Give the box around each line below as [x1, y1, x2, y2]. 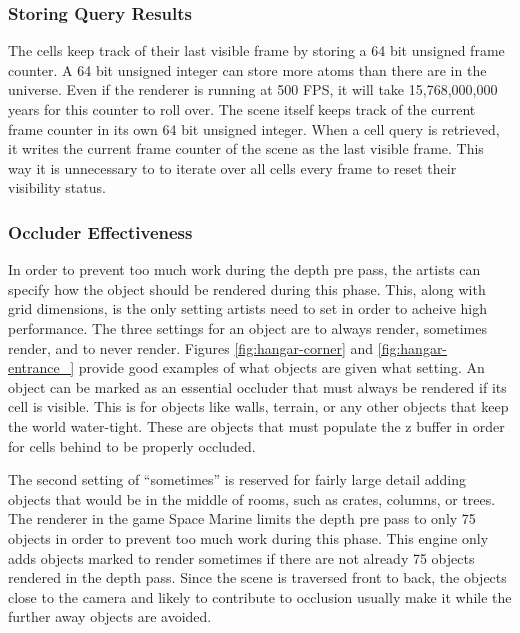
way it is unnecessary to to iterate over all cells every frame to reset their [8, 157, 457, 178]
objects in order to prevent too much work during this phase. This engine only [8, 527, 489, 548]
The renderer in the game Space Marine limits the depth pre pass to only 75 [8, 508, 476, 529]
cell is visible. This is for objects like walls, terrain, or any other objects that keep [8, 396, 509, 417]
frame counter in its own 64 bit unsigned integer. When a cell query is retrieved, [8, 118, 500, 139]
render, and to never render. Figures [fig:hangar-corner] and [8, 337, 374, 358]
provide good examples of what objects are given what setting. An [78, 357, 485, 378]
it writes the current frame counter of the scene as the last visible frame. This [8, 138, 484, 159]
